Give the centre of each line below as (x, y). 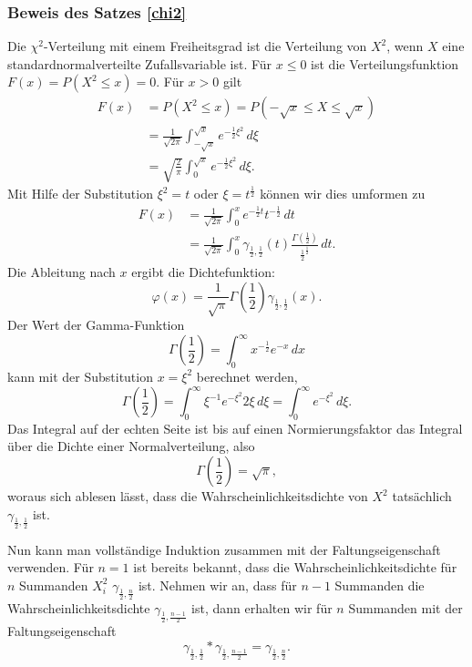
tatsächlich (422, 496)
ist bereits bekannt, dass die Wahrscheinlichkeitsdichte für (295, 567)
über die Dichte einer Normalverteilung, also (131, 446)
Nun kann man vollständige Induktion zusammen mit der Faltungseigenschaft (224, 549)
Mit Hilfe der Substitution (80, 194)
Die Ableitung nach (62, 272)
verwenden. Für (51, 567)
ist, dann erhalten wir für (262, 608)
